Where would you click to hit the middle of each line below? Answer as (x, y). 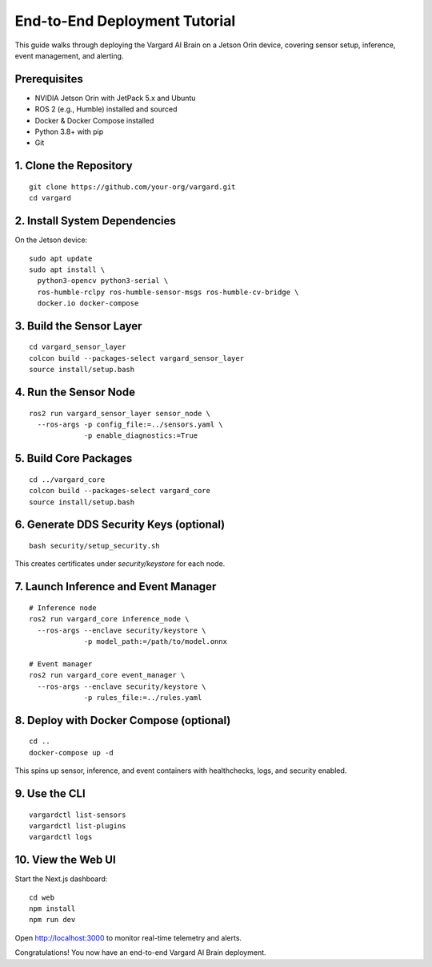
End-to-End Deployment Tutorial (125, 21)
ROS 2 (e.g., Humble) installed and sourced (106, 109)
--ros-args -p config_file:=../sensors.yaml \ (130, 425)
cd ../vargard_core (67, 479)
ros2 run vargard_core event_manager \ (107, 675)
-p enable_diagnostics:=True (141, 436)
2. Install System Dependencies (95, 221)
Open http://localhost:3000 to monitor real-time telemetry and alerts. (128, 937)
